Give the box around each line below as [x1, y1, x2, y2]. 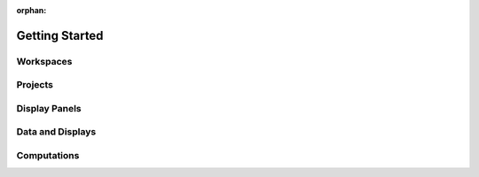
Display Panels [16, 102, 82, 114]
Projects [16, 79, 53, 91]
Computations [16, 150, 80, 162]
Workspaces [16, 55, 73, 67]
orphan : [16, 5, 47, 15]
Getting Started [16, 27, 104, 43]
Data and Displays [16, 126, 97, 138]
